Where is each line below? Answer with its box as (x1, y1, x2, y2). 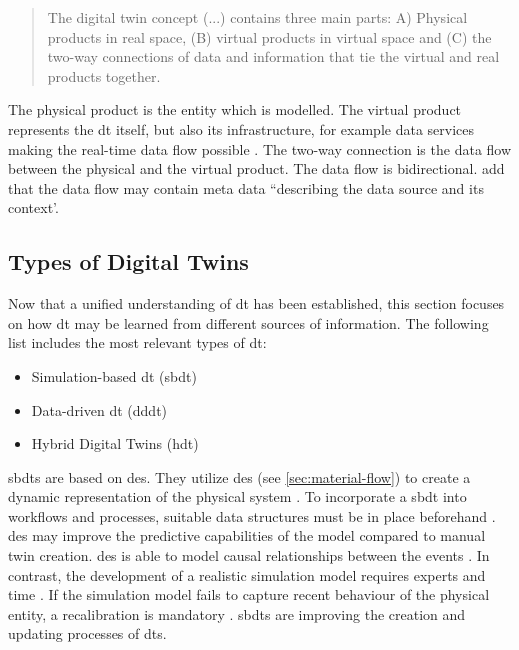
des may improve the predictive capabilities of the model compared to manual (8, 525, 486, 546)
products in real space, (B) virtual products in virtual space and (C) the (47, 26, 492, 47)
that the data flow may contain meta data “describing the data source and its (8, 177, 484, 198)
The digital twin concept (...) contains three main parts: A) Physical (47, 7, 468, 27)
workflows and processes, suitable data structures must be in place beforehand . (8, 505, 496, 526)
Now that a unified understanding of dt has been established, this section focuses (8, 293, 505, 314)
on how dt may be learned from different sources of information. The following (8, 312, 489, 333)
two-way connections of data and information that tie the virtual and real (47, 46, 500, 67)
